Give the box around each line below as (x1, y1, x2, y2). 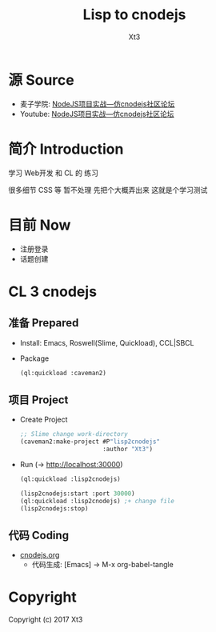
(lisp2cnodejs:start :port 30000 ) (19, 490, 135, 498)
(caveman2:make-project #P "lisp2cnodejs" (19, 438, 161, 446)
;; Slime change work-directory (19, 430, 128, 438)
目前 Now (8, 216, 71, 234)
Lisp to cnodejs (82, 6, 186, 24)
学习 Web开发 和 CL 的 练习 (8, 168, 98, 178)
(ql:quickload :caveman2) (19, 369, 106, 377)
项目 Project (8, 393, 69, 406)
